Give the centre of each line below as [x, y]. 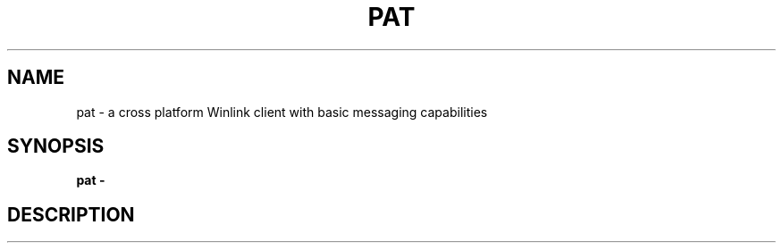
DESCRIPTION [71, 214]
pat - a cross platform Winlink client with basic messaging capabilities [282, 112]
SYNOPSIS [56, 146]
